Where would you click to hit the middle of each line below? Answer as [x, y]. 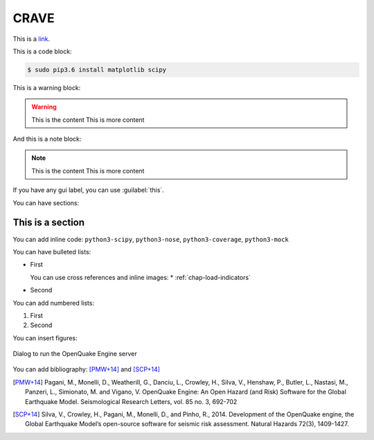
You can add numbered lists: [54, 303]
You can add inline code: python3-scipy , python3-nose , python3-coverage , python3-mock [151, 239]
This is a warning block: [47, 87]
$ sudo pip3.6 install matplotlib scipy [97, 70]
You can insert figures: [45, 338]
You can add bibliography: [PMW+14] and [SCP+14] [87, 369]
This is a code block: [42, 51]
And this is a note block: [47, 139]
